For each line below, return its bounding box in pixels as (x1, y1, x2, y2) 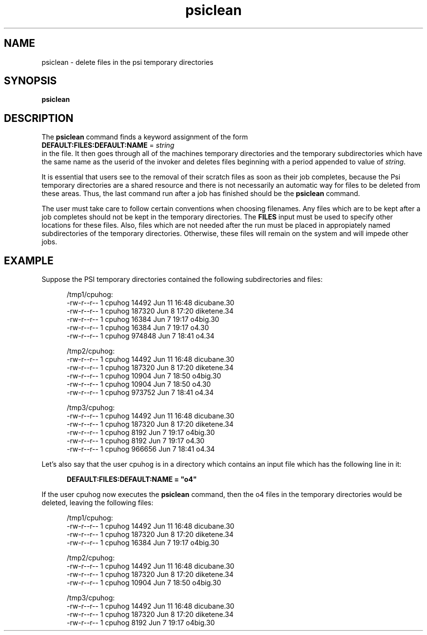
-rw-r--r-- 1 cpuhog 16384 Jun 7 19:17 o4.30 (67, 323, 209, 332)
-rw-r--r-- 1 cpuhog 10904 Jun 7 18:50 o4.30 (67, 380, 211, 389)
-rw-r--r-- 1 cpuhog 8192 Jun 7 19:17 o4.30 (67, 437, 205, 445)
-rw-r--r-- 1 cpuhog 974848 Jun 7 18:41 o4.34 (67, 332, 214, 340)
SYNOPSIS (4, 75, 57, 87)
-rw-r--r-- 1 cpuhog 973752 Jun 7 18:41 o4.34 (67, 388, 214, 397)
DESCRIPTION (4, 112, 74, 124)
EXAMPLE (4, 254, 54, 267)
